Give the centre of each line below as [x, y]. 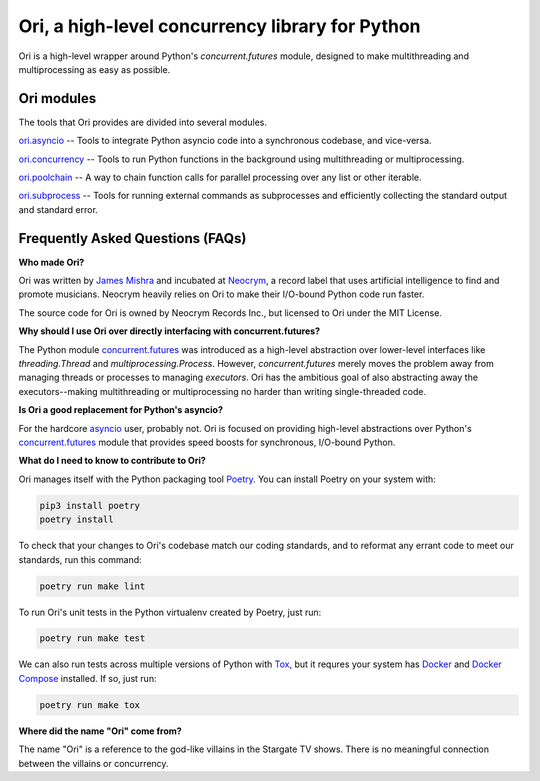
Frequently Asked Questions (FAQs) [132, 238]
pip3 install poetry [89, 505]
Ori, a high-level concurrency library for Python [219, 26]
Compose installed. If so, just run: [87, 678]
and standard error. [58, 209]
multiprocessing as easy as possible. [94, 69]
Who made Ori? [51, 262]
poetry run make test [92, 638]
